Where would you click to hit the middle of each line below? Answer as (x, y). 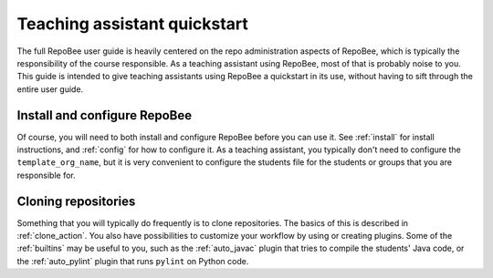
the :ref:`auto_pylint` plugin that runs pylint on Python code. (133, 261)
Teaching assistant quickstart (132, 24)
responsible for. (47, 175)
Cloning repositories (76, 201)
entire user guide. (50, 89)
